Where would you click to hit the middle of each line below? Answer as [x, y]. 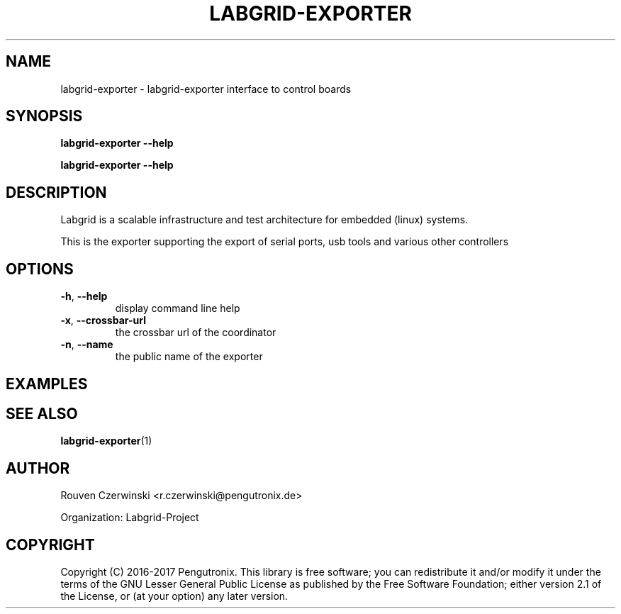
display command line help [178, 308]
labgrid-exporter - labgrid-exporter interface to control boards [206, 89]
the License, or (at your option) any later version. [174, 596]
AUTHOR [38, 468]
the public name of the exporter [189, 357]
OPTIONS [40, 269]
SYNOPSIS [44, 116]
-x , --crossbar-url [103, 320]
